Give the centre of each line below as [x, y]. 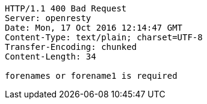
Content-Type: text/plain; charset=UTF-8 [104, 37]
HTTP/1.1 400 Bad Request [66, 8]
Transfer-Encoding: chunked [71, 47]
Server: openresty [48, 18]
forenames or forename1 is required [91, 76]
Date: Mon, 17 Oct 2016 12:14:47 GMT [94, 28]
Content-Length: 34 [51, 57]
